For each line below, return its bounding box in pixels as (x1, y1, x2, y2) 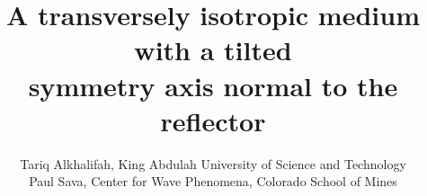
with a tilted (134, 31, 292, 68)
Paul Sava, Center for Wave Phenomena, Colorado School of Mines (29, 172, 397, 191)
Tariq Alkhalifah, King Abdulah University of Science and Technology (20, 154, 406, 173)
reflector (160, 102, 266, 138)
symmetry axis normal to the (28, 67, 398, 103)
